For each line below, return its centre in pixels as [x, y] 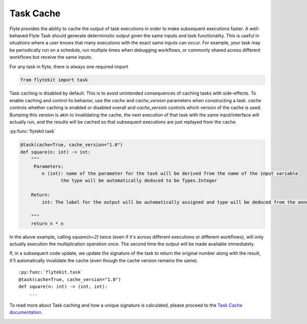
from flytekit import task [54, 80]
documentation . [26, 312]
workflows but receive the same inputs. [51, 57]
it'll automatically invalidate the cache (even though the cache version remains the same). [104, 260]
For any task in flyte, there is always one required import [69, 66]
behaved [19, 35]
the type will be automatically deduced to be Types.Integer [139, 181]
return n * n [47, 223]
